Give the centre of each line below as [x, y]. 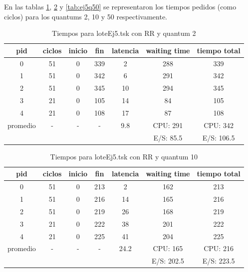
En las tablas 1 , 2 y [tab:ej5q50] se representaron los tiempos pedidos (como [120, 6]
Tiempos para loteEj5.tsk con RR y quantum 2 [124, 33]
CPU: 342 [219, 125]
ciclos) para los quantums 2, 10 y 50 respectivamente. [86, 16]
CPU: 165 [168, 248]
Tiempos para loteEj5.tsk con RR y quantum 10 [124, 156]
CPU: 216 [219, 248]
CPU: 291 [168, 125]
